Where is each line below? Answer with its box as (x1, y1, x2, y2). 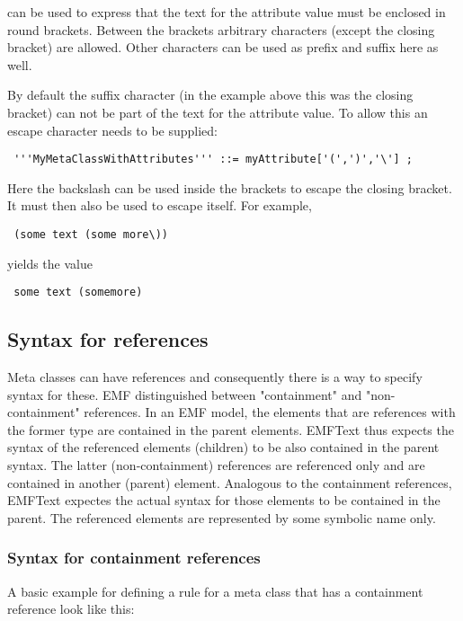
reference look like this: (7, 599, 135, 618)
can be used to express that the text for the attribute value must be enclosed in (7, 3, 446, 21)
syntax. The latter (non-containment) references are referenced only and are (7, 456, 425, 475)
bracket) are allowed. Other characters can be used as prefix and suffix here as (7, 38, 439, 57)
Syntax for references (7, 325, 209, 353)
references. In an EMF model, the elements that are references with (84, 403, 456, 421)
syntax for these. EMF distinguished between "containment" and (7, 385, 362, 404)
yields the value (7, 253, 93, 272)
